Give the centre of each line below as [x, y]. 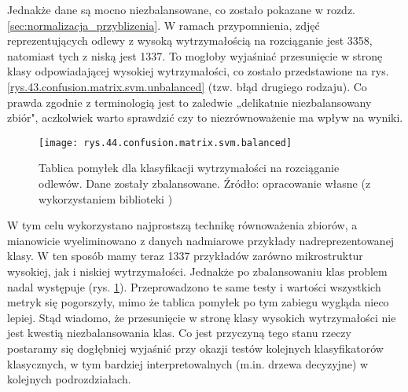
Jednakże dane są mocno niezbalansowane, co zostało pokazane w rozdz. [182, 9]
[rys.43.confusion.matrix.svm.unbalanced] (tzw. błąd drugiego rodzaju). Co [187, 86]
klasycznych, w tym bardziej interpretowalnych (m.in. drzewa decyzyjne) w [188, 363]
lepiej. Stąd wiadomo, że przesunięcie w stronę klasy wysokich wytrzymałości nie [202, 317]
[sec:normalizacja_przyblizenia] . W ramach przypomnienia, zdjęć [164, 25]
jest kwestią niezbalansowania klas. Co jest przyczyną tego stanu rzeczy [179, 333]
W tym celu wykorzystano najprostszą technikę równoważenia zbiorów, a [182, 225]
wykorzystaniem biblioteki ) [106, 198]
